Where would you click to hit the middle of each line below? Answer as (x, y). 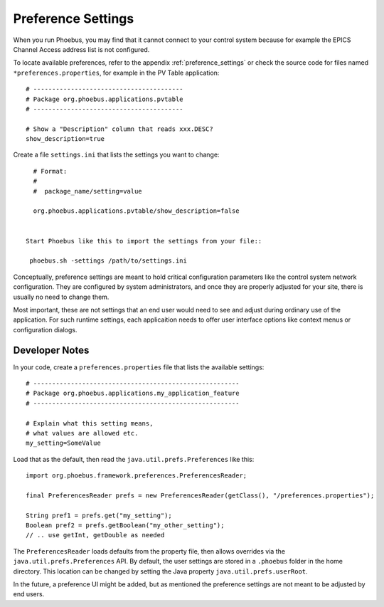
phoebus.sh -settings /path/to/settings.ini (108, 261)
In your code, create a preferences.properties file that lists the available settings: (139, 367)
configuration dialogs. (45, 329)
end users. (29, 594)
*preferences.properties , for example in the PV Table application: (116, 73)
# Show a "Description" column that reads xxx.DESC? (119, 129)
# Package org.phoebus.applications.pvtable (105, 99)
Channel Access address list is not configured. (81, 49)
